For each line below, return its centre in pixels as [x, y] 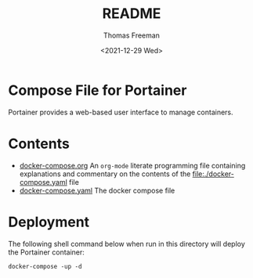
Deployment [49, 222]
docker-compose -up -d [45, 266]
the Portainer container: [46, 252]
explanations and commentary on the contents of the [105, 174]
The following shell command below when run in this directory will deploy [127, 244]
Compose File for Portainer [98, 90]
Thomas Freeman [132, 35]
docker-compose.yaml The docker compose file [97, 190]
